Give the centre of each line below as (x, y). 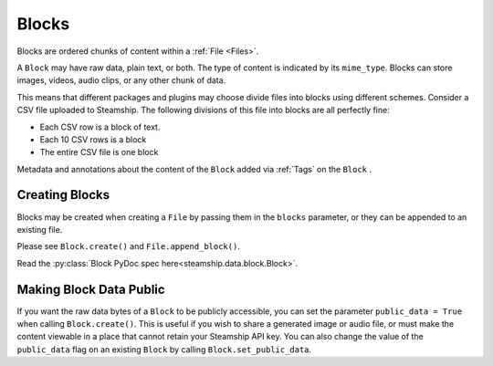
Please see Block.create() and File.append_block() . (129, 246)
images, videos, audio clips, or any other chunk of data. (121, 80)
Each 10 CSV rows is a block (93, 139)
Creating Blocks (63, 195)
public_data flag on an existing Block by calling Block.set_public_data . (164, 349)
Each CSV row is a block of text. (100, 127)
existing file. (40, 229)
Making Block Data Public (91, 289)
